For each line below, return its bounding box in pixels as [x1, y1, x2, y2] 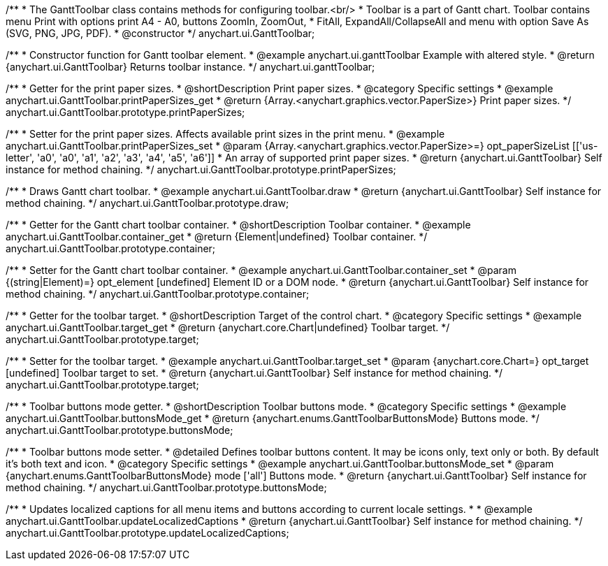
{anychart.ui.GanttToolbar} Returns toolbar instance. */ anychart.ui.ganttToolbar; [6, 61, 375, 73]
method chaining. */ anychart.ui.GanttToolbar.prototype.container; [6, 288, 310, 300]
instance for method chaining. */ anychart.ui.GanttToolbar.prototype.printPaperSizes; [6, 164, 396, 175]
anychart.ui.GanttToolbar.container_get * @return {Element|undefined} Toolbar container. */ [6, 231, 428, 242]
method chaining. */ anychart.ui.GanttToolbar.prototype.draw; [6, 197, 289, 209]
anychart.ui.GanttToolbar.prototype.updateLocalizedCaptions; [6, 527, 289, 539]
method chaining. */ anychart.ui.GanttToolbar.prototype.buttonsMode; [6, 481, 327, 493]
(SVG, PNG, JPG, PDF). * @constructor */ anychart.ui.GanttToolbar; [6, 27, 315, 39]
